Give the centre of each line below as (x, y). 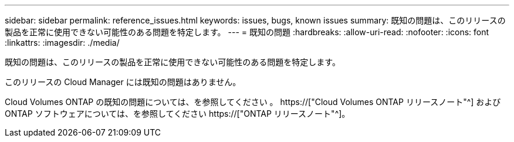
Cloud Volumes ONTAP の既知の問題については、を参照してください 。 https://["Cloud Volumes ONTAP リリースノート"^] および (253, 102)
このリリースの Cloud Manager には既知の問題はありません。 (123, 82)
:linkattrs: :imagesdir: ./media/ (62, 43)
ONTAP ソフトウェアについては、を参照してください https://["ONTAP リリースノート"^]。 (177, 114)
